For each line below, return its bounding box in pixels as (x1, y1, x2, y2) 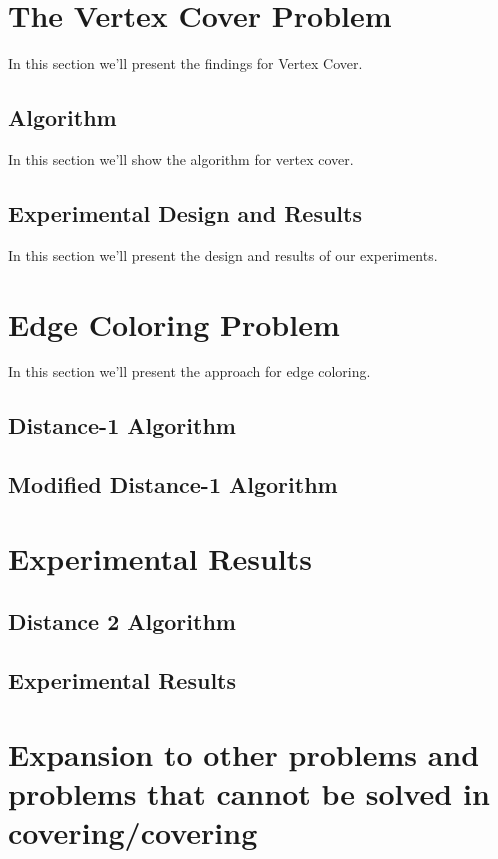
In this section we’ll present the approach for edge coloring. (8, 361, 371, 382)
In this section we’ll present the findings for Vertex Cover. (8, 53, 363, 74)
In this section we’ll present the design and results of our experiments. (8, 244, 438, 265)
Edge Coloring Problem (8, 303, 340, 344)
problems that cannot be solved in (8, 772, 490, 813)
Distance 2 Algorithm (8, 606, 236, 637)
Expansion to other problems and (8, 733, 480, 774)
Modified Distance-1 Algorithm (8, 469, 338, 500)
